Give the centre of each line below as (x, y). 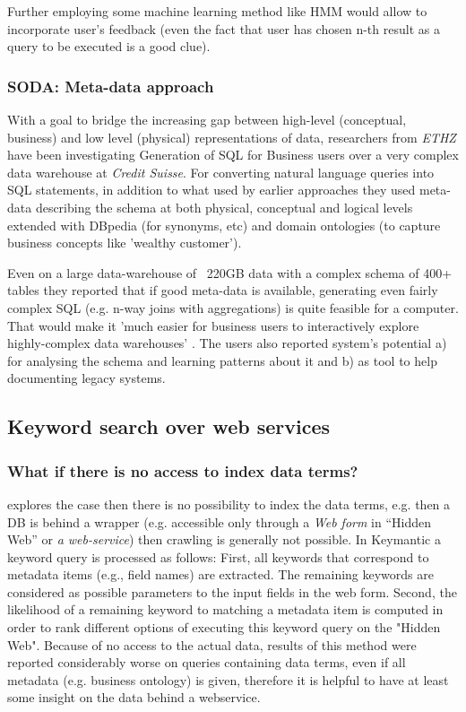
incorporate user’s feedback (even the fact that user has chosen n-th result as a (224, 28)
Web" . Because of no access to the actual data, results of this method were (212, 644)
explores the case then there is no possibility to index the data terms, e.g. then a (229, 504)
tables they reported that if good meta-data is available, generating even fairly (223, 290)
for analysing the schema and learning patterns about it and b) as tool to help (222, 360)
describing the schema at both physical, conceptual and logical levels (224, 207)
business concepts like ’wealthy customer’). (125, 243)
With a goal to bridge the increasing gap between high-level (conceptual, (207, 119)
